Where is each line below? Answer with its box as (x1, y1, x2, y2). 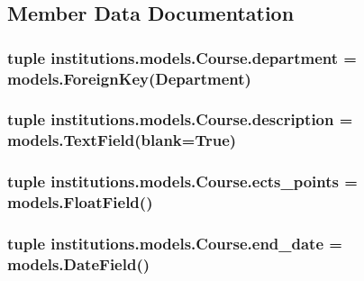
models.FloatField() (7, 191, 153, 213)
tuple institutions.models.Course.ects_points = (7, 170, 358, 193)
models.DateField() (7, 252, 150, 275)
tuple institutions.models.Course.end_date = (7, 232, 342, 254)
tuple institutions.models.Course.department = (7, 46, 357, 68)
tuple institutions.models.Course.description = (7, 108, 353, 131)
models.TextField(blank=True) (7, 129, 237, 151)
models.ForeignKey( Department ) (7, 67, 251, 89)
